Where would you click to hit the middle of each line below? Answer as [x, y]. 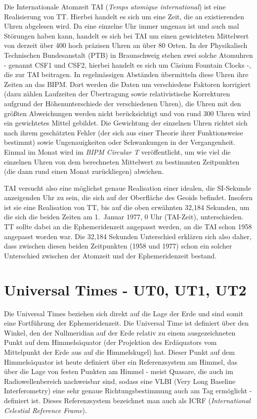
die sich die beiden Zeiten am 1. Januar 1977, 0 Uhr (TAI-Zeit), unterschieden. [124, 217]
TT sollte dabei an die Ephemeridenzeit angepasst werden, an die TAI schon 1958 [128, 227]
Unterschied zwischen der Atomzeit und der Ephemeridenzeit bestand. [110, 255]
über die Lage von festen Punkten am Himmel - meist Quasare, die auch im [119, 371]
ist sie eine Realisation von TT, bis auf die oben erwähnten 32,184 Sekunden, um [127, 207]
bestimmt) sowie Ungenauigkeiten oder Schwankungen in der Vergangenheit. [120, 142]
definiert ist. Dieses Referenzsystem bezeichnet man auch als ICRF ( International [127, 400]
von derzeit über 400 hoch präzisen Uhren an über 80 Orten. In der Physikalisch [126, 45]
